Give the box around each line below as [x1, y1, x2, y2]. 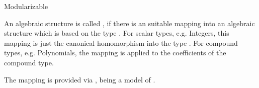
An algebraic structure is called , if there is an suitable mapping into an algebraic [4, 18, 255, 28]
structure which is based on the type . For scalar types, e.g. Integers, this [4, 28, 229, 38]
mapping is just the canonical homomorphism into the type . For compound [4, 37, 238, 48]
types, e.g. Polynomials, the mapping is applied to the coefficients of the [4, 47, 226, 58]
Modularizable [4, 1, 48, 11]
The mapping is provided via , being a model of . [4, 74, 155, 84]
